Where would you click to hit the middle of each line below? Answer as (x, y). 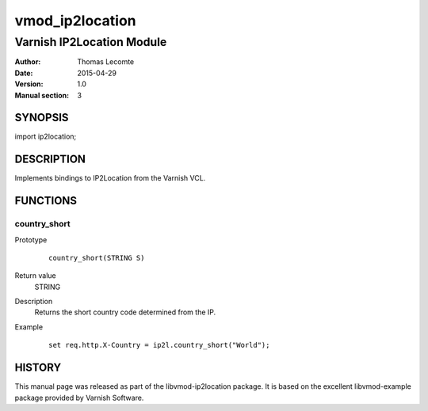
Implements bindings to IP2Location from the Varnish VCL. (110, 178)
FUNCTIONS (46, 201)
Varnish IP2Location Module (91, 42)
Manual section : (42, 95)
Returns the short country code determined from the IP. (125, 312)
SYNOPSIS (42, 118)
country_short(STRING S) (97, 258)
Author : (28, 62)
